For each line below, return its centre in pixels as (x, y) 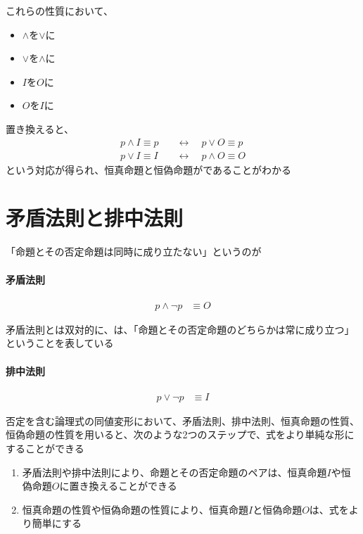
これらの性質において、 (59, 11)
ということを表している (60, 343)
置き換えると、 (40, 128)
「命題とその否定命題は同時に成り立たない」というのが (134, 252)
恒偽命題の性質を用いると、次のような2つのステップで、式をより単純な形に (180, 434)
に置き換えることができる (118, 486)
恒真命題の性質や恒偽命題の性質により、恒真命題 (135, 509)
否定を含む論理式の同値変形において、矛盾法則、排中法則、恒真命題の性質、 (183, 420)
